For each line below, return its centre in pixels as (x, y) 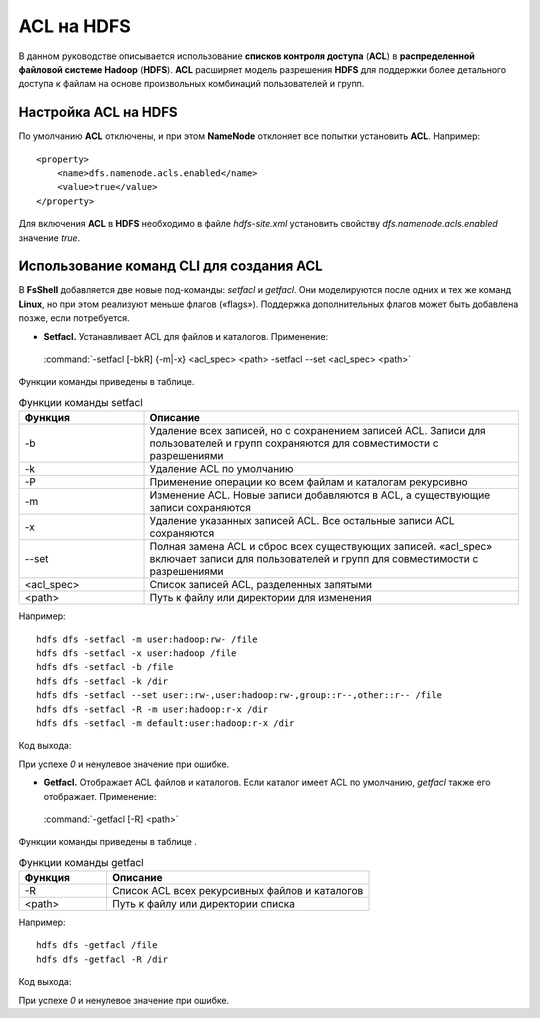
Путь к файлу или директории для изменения (260, 598)
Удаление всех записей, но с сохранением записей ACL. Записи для (317, 431)
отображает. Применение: (100, 796)
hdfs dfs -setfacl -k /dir (102, 681)
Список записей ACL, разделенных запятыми (260, 585)
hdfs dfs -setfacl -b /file (105, 667)
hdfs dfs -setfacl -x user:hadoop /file (136, 653)
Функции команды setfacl (81, 403)
